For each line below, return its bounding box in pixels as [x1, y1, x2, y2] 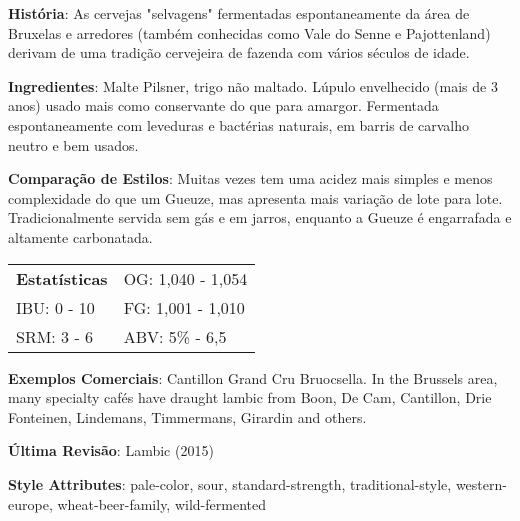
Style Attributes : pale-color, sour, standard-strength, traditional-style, [8, 473, 452, 494]
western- [455, 473, 507, 494]
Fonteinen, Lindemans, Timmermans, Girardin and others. [8, 406, 367, 427]
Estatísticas [16, 266, 108, 290]
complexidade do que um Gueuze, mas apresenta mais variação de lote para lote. [8, 187, 503, 208]
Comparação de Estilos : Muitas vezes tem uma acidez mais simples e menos [8, 168, 493, 189]
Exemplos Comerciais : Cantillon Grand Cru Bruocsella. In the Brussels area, [8, 367, 498, 388]
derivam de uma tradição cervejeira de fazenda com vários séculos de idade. [8, 42, 470, 63]
